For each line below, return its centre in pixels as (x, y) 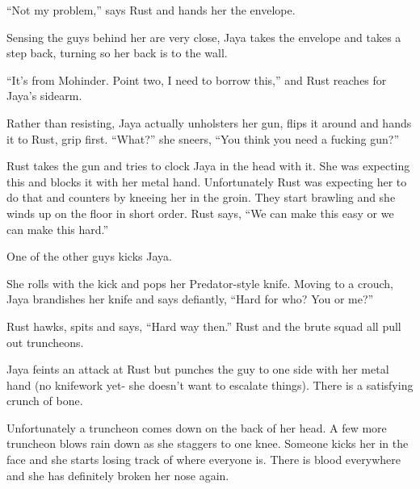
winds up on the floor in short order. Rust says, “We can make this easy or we (200, 213)
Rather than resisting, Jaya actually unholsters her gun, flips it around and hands (209, 122)
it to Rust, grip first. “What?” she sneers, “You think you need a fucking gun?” (203, 138)
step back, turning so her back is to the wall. (117, 53)
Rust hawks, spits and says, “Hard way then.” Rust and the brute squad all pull (204, 326)
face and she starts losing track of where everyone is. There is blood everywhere (204, 460)
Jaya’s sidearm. (44, 96)
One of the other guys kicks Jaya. (89, 256)
